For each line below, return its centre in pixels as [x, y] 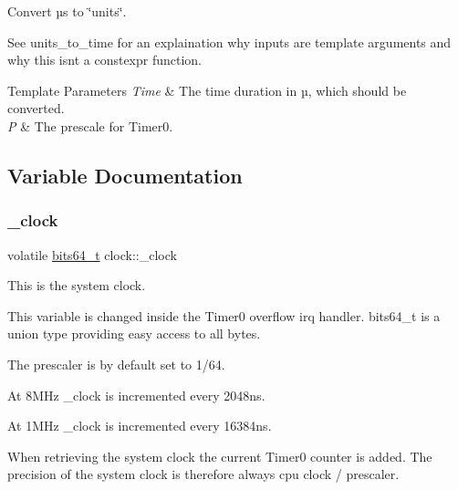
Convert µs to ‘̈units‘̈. [67, 11]
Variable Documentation [125, 175]
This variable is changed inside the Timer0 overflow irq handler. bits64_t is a [224, 315]
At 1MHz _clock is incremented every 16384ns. [140, 426]
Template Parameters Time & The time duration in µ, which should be [207, 90]
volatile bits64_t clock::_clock [92, 254]
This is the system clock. [77, 285]
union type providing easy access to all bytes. [134, 334]
